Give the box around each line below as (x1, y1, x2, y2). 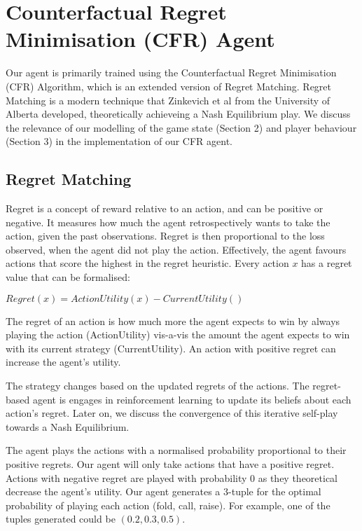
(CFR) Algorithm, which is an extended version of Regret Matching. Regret (6, 78, 332, 93)
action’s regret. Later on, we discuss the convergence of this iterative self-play (6, 406, 338, 420)
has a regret (301, 256, 352, 270)
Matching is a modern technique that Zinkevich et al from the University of (6, 92, 330, 107)
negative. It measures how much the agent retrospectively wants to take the (6, 214, 330, 229)
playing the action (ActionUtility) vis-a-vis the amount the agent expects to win (6, 327, 350, 342)
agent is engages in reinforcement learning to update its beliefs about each (32, 392, 351, 406)
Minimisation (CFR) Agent (6, 25, 275, 53)
